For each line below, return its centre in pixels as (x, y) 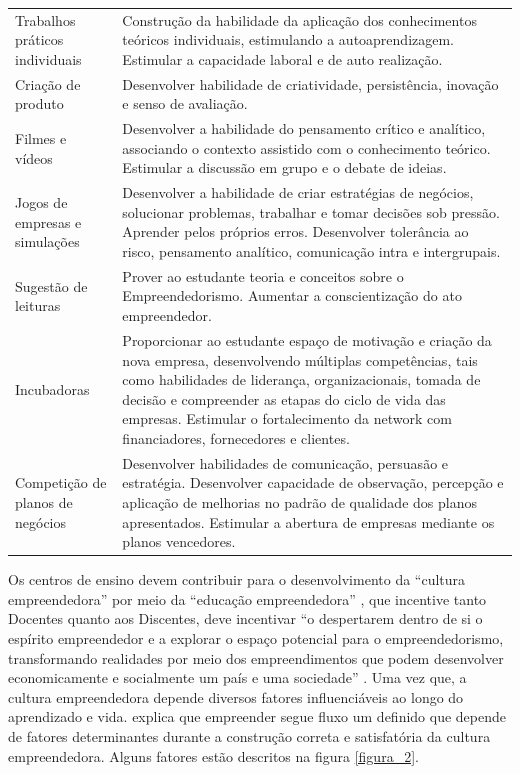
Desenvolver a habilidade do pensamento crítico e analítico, (304, 128)
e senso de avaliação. (185, 103)
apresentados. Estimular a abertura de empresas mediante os (308, 521)
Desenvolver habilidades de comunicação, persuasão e (285, 462)
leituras (38, 305)
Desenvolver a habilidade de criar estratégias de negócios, (298, 192)
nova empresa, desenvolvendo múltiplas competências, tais (300, 359)
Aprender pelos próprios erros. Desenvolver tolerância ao (295, 231)
